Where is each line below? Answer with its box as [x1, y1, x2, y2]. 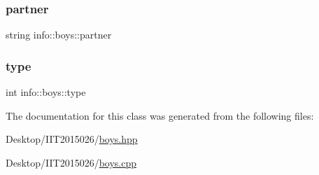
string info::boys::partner [6, 27, 112, 42]
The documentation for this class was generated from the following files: [6, 108, 314, 122]
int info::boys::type [6, 85, 86, 99]
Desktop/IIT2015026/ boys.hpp [6, 132, 138, 146]
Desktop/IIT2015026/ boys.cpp [6, 155, 137, 169]
